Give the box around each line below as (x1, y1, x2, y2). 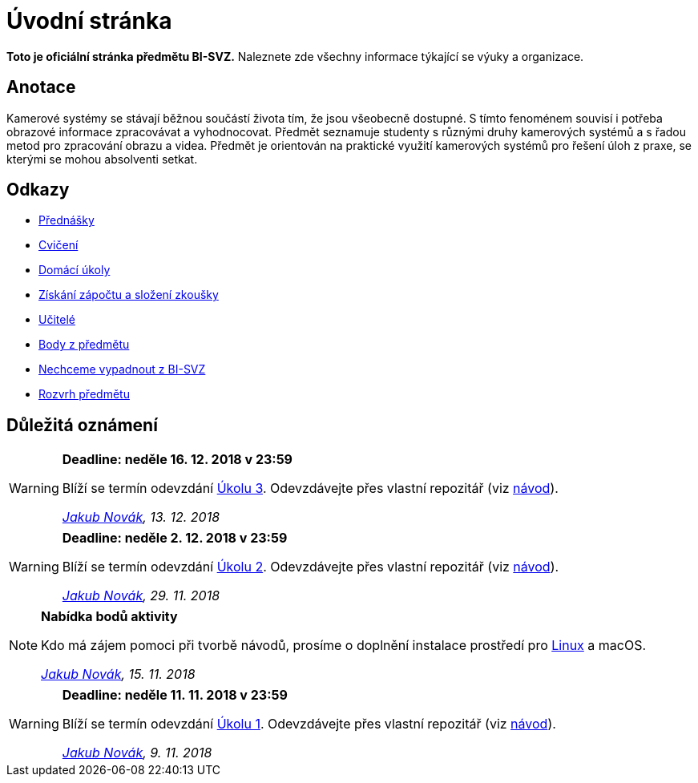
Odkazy (6, 180, 70, 200)
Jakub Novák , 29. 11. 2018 (62, 587, 220, 604)
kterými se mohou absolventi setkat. (6, 151, 198, 166)
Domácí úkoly (38, 263, 111, 277)
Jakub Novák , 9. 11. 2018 (62, 745, 212, 761)
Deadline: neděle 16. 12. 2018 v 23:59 (62, 451, 293, 468)
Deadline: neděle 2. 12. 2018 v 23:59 (62, 530, 288, 547)
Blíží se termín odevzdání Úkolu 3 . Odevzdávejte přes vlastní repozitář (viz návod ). (62, 480, 559, 497)
